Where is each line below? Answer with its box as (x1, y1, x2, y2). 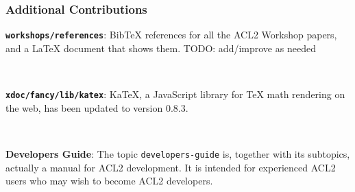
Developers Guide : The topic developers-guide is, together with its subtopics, (5, 146, 350, 160)
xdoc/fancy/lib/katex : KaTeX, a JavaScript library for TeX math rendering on (5, 87, 345, 101)
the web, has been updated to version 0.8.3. (5, 100, 188, 115)
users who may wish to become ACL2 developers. (5, 173, 213, 188)
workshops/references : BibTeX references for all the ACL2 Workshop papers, (5, 27, 337, 42)
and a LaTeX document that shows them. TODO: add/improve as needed (5, 40, 316, 55)
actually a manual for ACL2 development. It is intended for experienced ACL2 (5, 160, 336, 174)
